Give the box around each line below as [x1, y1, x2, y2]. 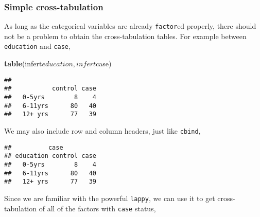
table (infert [4, 58, 42, 69]
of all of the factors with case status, [39, 203, 156, 213]
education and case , [4, 41, 71, 51]
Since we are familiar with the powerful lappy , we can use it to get [4, 192, 215, 203]
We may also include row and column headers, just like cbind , [4, 125, 201, 136]
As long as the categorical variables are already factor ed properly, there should [4, 21, 256, 31]
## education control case [4, 152, 96, 160]
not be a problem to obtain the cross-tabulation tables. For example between [4, 30, 247, 41]
